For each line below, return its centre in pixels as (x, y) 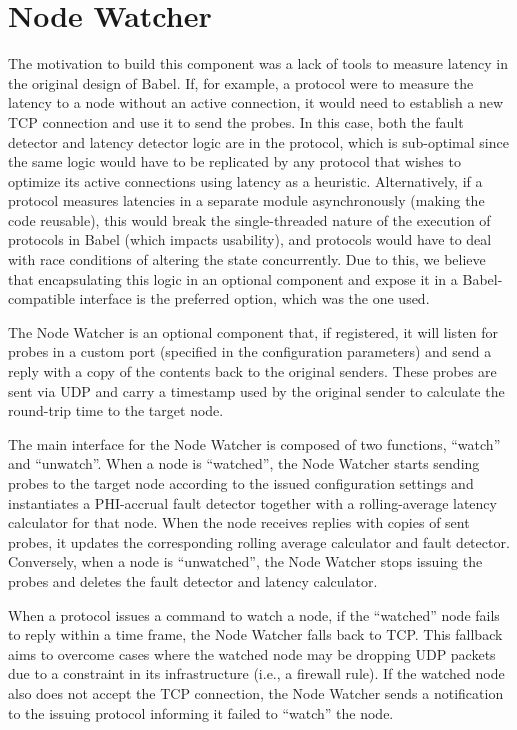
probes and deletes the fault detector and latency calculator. (193, 580)
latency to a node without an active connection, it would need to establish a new (256, 102)
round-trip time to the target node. (116, 410)
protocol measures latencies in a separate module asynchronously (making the (246, 200)
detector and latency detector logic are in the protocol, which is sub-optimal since (258, 141)
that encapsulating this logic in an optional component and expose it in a (233, 278)
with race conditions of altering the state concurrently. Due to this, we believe (247, 259)
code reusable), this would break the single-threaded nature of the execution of (249, 219)
